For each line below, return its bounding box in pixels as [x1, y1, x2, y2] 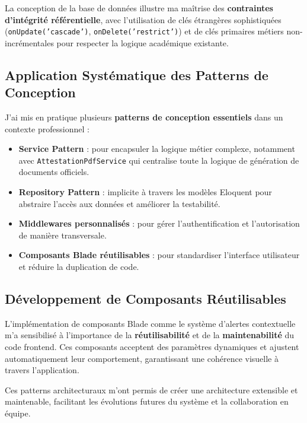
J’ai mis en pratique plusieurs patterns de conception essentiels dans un [5, 111, 283, 123]
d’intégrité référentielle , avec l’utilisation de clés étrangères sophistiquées [5, 13, 282, 26]
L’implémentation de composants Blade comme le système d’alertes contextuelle [5, 317, 296, 329]
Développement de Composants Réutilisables [5, 290, 286, 308]
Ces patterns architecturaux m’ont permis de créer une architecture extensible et [5, 383, 298, 396]
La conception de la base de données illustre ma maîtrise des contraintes [5, 2, 273, 14]
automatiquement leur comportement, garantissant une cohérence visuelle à [5, 352, 279, 364]
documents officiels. [18, 166, 89, 178]
